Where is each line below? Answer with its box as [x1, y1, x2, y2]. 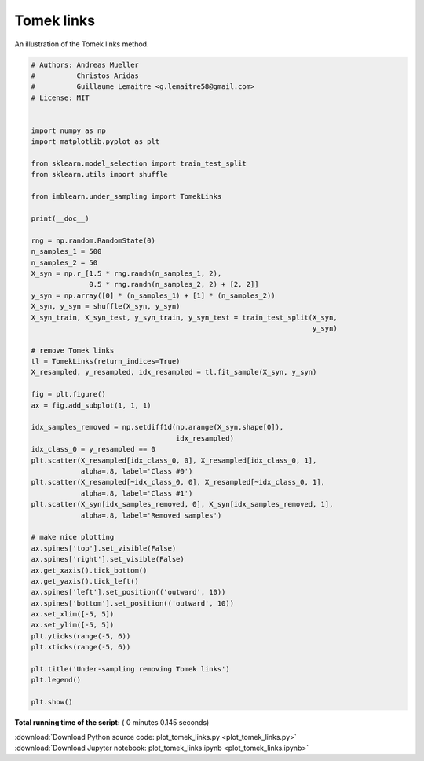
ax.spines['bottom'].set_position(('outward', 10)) [31, 598, 235, 608]
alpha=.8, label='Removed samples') [80, 510, 222, 520]
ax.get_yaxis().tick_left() [31, 576, 139, 585]
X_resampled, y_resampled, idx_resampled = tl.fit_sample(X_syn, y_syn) [31, 368, 317, 377]
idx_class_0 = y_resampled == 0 [31, 445, 156, 454]
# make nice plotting [31, 532, 115, 542]
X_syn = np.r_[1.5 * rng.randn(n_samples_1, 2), [31, 269, 222, 278]
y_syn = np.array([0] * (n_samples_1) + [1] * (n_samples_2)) [31, 291, 276, 300]
